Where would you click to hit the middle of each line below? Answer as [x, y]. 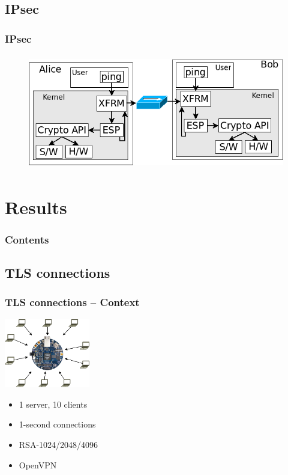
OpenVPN [38, 464]
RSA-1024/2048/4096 [58, 444]
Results [36, 207]
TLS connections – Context [72, 302]
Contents [27, 239]
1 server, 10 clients [53, 404]
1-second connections [57, 424]
